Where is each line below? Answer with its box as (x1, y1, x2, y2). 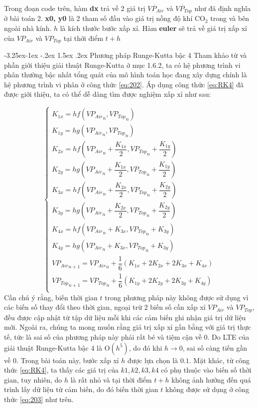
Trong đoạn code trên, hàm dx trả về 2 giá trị (4, 3, 145, 13)
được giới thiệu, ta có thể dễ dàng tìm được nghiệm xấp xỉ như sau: (4, 89, 211, 99)
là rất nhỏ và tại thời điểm (70, 374, 152, 385)
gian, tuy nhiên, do (4, 374, 62, 385)
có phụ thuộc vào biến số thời (161, 365, 252, 375)
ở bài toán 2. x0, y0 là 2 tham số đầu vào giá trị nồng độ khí (4, 13, 193, 23)
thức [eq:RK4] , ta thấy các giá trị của (4, 365, 119, 375)
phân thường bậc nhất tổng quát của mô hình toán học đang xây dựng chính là (4, 69, 247, 80)
